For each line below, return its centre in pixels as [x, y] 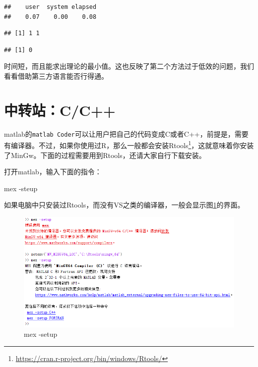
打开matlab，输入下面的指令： [53, 172]
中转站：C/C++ [60, 110]
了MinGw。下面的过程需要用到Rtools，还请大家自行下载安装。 [105, 155]
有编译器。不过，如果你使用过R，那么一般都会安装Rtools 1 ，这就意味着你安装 [129, 144]
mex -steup [21, 188]
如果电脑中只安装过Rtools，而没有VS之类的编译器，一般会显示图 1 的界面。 [124, 205]
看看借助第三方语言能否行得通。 [56, 76]
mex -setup [41, 334]
